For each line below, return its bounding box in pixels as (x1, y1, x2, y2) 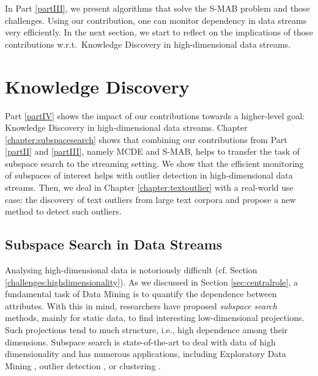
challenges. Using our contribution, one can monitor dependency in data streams (5, 13, 307, 26)
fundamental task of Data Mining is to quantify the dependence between (5, 287, 277, 300)
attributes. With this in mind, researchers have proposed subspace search (5, 299, 277, 312)
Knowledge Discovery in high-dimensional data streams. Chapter (5, 121, 248, 134)
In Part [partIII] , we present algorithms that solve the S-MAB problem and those (5, 2, 310, 14)
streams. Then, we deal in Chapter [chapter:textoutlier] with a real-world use (5, 181, 294, 194)
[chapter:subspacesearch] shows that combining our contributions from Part (5, 133, 287, 146)
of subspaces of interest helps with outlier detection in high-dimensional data (5, 169, 293, 182)
